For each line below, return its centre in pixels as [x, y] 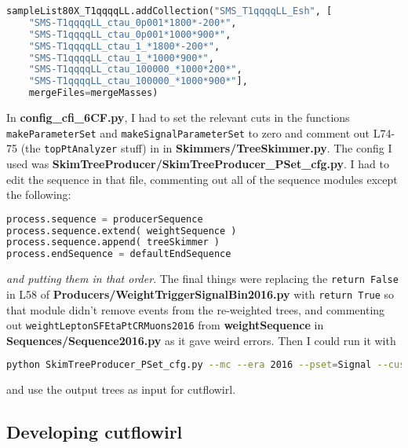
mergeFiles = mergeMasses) [93, 93]
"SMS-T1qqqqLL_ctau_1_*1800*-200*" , [124, 46]
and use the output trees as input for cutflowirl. [121, 389]
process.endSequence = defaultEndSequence [119, 254]
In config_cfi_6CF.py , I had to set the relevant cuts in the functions [178, 117]
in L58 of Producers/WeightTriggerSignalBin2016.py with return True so [200, 294]
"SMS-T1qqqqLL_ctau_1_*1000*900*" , [121, 58]
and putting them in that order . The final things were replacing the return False [202, 279]
